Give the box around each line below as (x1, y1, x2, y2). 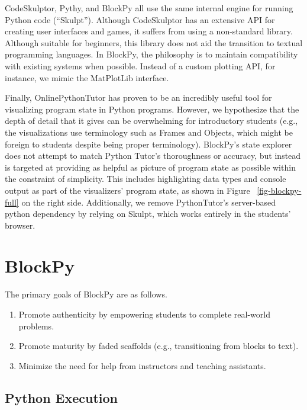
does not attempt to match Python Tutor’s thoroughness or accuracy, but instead (5, 149, 301, 162)
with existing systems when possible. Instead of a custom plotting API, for (5, 59, 276, 72)
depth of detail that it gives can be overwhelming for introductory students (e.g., (5, 114, 298, 127)
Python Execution (5, 388, 118, 406)
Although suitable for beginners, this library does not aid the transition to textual (5, 36, 303, 49)
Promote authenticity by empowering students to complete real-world (18, 308, 270, 320)
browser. (5, 219, 35, 231)
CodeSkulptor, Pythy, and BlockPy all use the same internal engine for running (5, 2, 293, 14)
